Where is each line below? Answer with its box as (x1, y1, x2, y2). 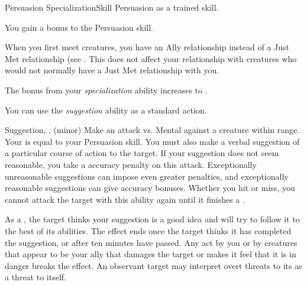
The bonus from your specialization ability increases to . (5, 83, 208, 96)
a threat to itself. (5, 271, 66, 283)
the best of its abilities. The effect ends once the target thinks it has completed (5, 224, 292, 237)
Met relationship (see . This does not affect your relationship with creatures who (5, 52, 297, 64)
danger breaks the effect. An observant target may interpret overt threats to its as (5, 259, 302, 271)
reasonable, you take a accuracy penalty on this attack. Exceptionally (5, 158, 257, 170)
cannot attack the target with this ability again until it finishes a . (5, 193, 245, 205)
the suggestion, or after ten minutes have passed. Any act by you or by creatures (5, 236, 298, 248)
